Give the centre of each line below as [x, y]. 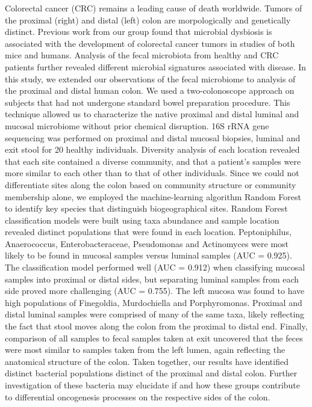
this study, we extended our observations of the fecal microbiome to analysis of [150, 78]
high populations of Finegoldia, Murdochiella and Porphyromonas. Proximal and [154, 302]
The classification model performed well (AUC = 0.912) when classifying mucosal [155, 267]
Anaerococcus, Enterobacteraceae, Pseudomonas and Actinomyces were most [147, 243]
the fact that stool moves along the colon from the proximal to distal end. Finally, [156, 326]
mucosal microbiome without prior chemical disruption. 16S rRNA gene [137, 125]
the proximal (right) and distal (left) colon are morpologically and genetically [148, 20]
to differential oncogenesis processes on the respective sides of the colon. [138, 396]
